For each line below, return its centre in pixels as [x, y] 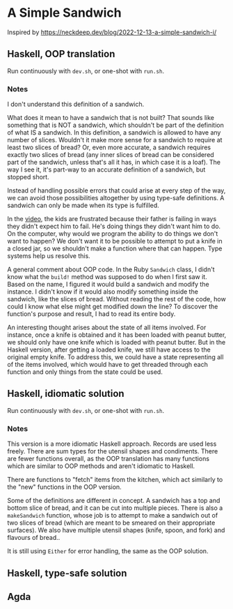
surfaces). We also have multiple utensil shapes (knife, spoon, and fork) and [116, 530]
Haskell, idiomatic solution [66, 394]
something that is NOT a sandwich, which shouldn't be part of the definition [115, 125]
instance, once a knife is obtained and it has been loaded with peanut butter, [117, 335]
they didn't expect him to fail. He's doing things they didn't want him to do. [114, 226]
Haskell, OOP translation [61, 54]
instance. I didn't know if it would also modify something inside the [103, 292]
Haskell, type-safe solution [67, 573]
